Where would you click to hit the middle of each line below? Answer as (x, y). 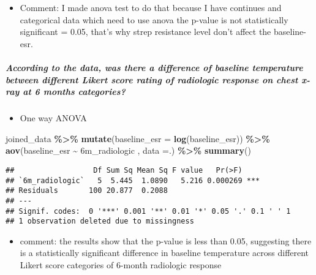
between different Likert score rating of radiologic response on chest (152, 79)
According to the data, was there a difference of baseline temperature (154, 67)
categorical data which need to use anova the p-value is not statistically (154, 19)
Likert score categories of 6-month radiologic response (121, 265)
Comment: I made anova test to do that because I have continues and (151, 7)
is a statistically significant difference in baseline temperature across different (164, 253)
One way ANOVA (53, 118)
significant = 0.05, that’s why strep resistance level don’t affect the (145, 32)
